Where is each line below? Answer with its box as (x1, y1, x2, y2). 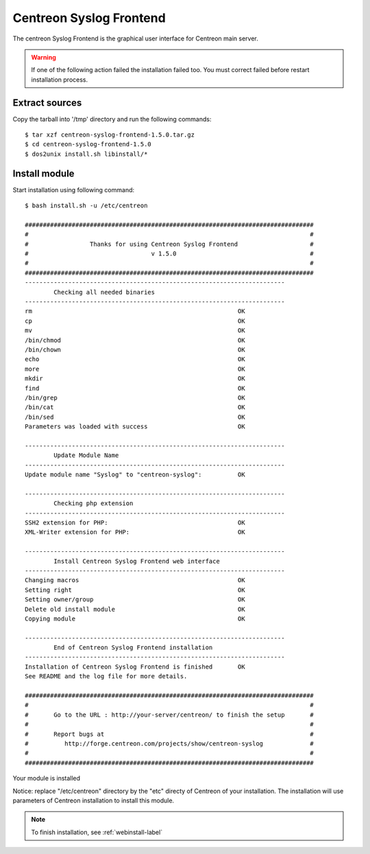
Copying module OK (25, 614, 246, 623)
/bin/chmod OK (25, 336, 246, 344)
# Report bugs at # (25, 730, 314, 738)
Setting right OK (25, 586, 246, 594)
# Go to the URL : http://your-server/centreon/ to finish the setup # (25, 711, 314, 719)
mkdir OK (25, 375, 246, 382)
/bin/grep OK (25, 393, 246, 402)
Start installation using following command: (12, 185, 135, 194)
